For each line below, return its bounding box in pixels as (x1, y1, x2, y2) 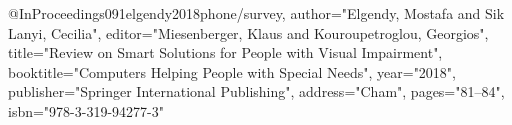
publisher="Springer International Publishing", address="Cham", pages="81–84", (8, 81, 505, 102)
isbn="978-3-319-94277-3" (8, 100, 164, 121)
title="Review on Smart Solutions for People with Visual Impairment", (8, 42, 443, 63)
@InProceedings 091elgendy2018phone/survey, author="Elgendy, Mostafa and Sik (8, 3, 505, 23)
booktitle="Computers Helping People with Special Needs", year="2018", (8, 61, 456, 82)
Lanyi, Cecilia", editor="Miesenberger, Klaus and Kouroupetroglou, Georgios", (8, 22, 489, 43)
